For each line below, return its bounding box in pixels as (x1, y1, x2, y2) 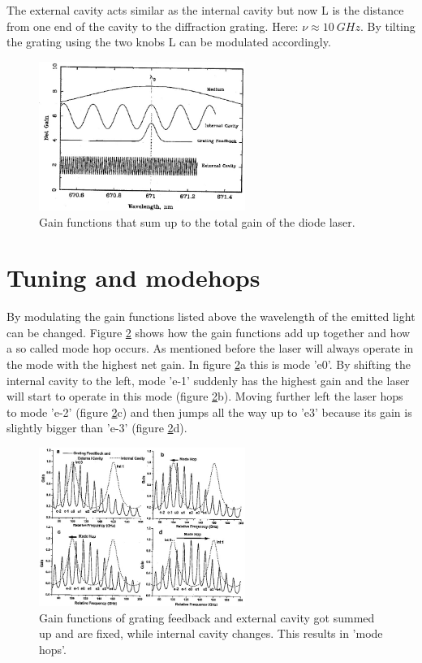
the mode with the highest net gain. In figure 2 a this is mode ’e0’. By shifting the (6, 356, 411, 373)
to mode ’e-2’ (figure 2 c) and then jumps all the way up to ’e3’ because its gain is (6, 403, 412, 420)
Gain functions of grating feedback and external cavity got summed (39, 609, 375, 626)
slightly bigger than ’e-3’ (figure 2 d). (6, 419, 187, 436)
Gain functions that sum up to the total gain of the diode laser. (39, 213, 355, 230)
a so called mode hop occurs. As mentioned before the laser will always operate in (6, 340, 414, 357)
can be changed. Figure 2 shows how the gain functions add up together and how (6, 323, 411, 340)
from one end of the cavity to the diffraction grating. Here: (6, 17, 299, 34)
